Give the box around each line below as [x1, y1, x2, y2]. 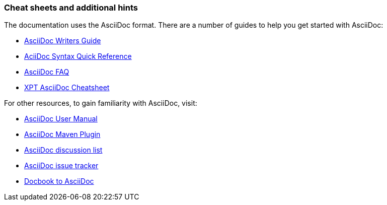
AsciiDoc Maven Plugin [24, 130, 101, 139]
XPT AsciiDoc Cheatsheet [24, 83, 110, 92]
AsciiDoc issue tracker [24, 161, 99, 170]
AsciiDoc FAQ [24, 67, 69, 77]
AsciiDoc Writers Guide [24, 36, 101, 45]
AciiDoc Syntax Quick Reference [24, 52, 132, 61]
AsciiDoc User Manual [24, 114, 98, 123]
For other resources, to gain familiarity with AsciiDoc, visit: [4, 99, 197, 108]
